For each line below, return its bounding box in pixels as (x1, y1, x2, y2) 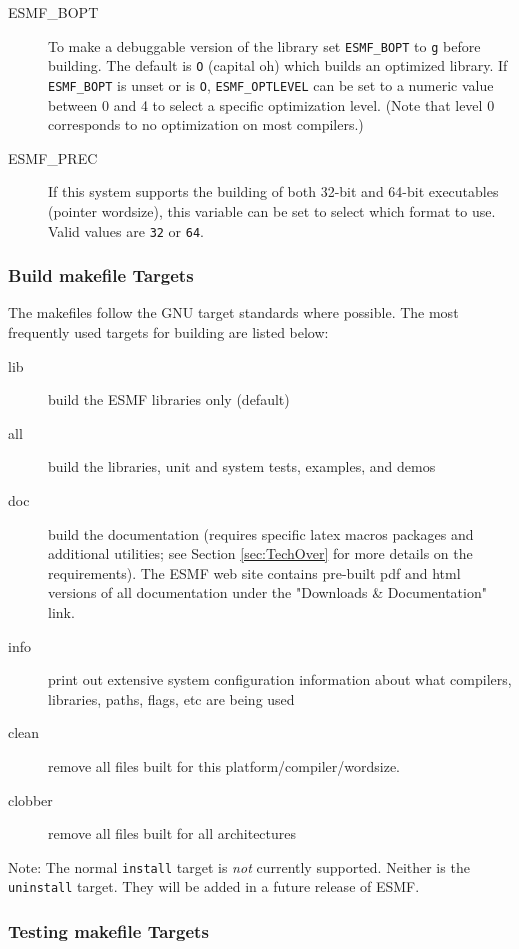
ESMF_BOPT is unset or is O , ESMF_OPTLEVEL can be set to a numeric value (48, 74, 494, 95)
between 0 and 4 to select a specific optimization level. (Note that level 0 (48, 94, 495, 115)
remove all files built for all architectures (48, 823, 297, 844)
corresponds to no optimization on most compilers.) (48, 114, 364, 135)
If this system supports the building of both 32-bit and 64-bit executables (48, 181, 499, 202)
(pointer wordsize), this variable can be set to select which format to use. (48, 200, 496, 221)
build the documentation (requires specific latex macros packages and (48, 523, 474, 544)
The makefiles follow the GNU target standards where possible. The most (8, 302, 459, 323)
